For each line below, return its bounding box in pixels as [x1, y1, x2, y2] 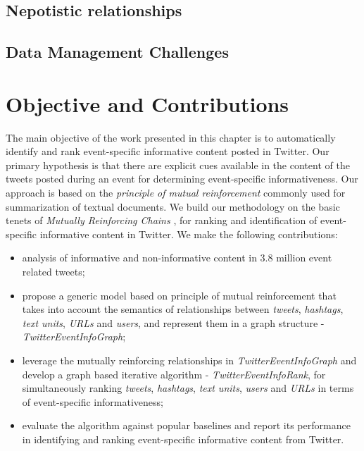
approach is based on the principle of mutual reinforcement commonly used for [6, 185, 346, 200]
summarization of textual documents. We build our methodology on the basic [6, 199, 340, 214]
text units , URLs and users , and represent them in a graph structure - [22, 315, 325, 330]
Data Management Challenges [6, 41, 229, 63]
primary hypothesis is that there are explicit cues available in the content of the [6, 157, 350, 172]
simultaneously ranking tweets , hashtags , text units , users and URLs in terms [22, 381, 354, 395]
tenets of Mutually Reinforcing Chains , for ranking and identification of [6, 213, 318, 228]
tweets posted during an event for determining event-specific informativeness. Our [6, 171, 358, 186]
